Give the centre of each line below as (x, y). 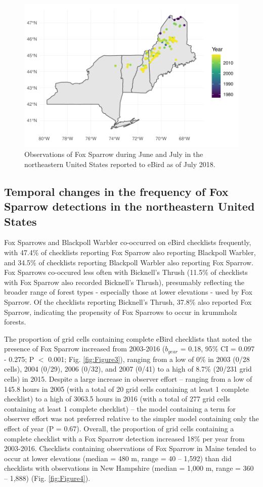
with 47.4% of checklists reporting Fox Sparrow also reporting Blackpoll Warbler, (130, 252)
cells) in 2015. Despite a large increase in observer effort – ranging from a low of (128, 379)
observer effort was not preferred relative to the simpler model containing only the (131, 418)
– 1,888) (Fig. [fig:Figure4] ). (47, 478)
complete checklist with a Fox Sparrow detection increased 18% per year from (124, 438)
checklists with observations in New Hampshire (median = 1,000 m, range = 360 (129, 468)
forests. (15, 322)
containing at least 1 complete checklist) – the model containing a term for (120, 408)
